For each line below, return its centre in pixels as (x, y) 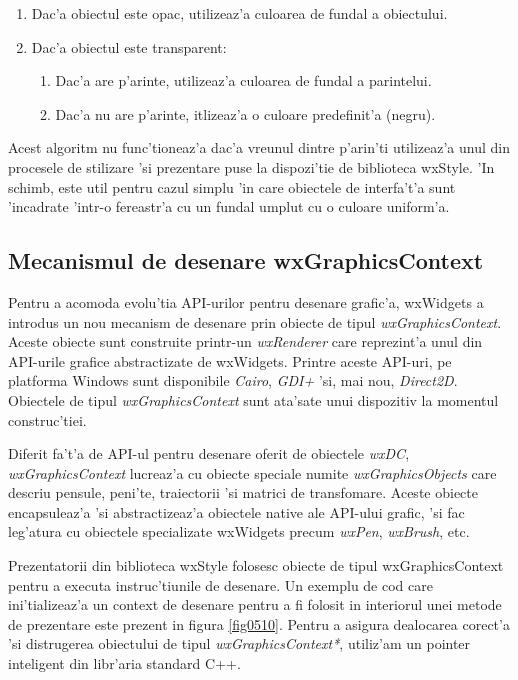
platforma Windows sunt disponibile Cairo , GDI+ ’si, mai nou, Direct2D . (233, 380)
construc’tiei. (47, 419)
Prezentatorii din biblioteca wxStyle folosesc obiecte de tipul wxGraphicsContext (256, 565)
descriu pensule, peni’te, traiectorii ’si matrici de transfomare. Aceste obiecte (243, 492)
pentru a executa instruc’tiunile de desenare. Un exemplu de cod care (220, 584)
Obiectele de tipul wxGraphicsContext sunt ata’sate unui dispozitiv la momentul (253, 399)
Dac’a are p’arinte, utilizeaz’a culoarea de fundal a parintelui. (243, 80)
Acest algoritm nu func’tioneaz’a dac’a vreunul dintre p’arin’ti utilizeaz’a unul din (259, 147)
